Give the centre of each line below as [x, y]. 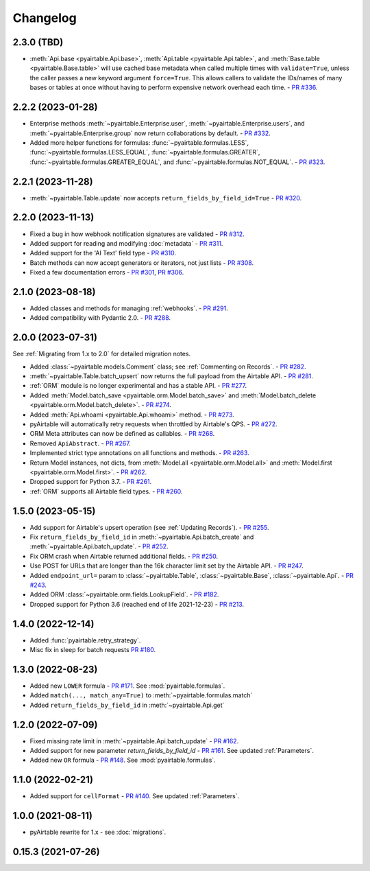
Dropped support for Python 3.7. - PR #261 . [91, 482]
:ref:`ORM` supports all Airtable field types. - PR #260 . [106, 491]
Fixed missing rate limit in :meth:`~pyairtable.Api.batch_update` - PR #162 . [134, 741]
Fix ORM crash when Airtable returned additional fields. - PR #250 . [124, 556]
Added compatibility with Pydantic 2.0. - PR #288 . [100, 318]
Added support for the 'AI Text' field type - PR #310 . [103, 253]
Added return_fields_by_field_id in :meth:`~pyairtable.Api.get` [127, 705]
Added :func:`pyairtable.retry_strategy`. [85, 640]
